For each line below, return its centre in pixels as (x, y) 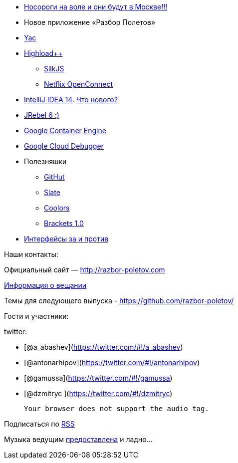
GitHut (54, 177)
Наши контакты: (31, 254)
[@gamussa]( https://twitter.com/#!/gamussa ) (98, 378)
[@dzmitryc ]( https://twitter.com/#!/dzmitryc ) (98, 393)
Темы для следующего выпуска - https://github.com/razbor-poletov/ (119, 301)
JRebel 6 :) (42, 115)
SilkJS (54, 69)
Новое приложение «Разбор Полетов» (90, 22)
